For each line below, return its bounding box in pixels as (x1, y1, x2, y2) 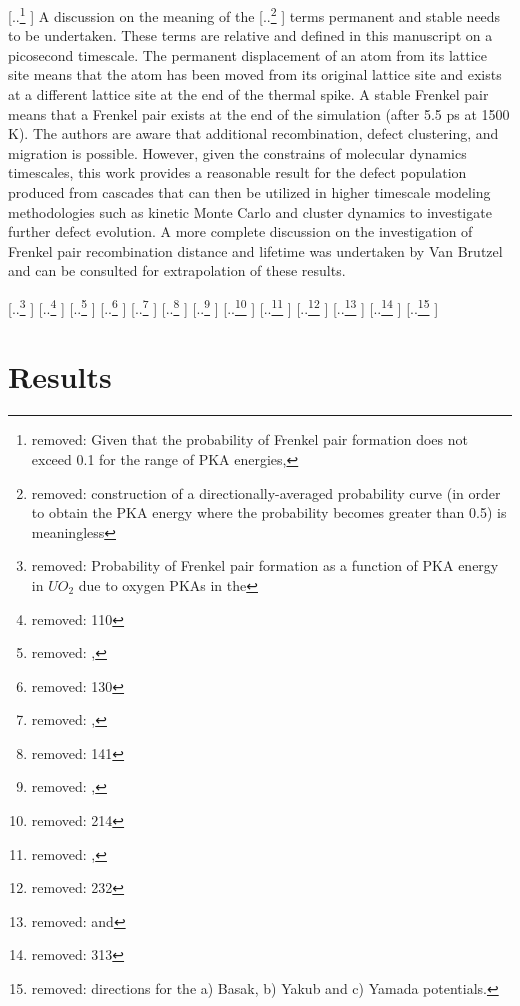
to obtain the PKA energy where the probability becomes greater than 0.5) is (31, 502, 507, 523)
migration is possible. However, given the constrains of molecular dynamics (8, 142, 467, 163)
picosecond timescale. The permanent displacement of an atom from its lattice (8, 44, 488, 65)
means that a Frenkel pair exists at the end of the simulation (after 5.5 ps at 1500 (8, 103, 510, 124)
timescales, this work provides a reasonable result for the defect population (8, 162, 467, 183)
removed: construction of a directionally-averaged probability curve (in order (31, 482, 501, 503)
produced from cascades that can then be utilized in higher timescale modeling (8, 182, 491, 202)
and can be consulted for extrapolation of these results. (8, 260, 346, 281)
